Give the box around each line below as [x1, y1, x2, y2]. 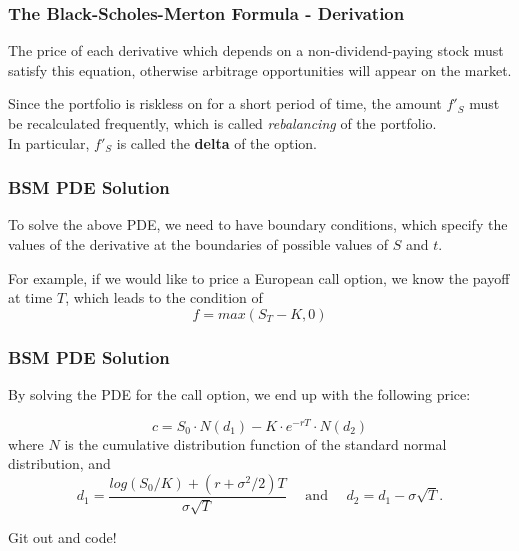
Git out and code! [8, 527, 117, 548]
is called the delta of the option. [116, 132, 317, 153]
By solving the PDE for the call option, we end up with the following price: [8, 384, 471, 404]
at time [8, 287, 53, 308]
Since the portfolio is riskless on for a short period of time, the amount [8, 93, 442, 114]
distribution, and [8, 453, 111, 474]
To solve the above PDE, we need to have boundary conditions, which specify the [8, 214, 508, 235]
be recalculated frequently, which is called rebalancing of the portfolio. [8, 113, 437, 133]
